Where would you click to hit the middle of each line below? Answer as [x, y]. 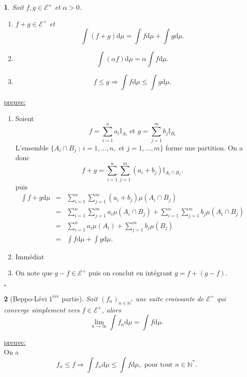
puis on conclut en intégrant [130, 273]
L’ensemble [32, 147]
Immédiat [30, 256]
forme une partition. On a [204, 147]
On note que [34, 273]
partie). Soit [80, 298]
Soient [25, 118]
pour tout [159, 365]
